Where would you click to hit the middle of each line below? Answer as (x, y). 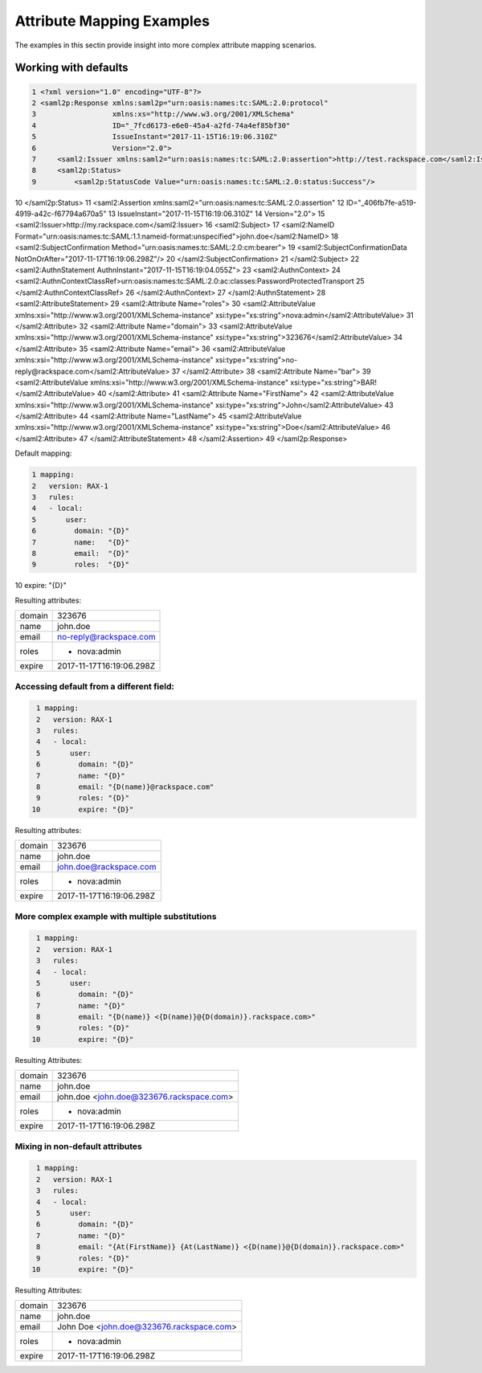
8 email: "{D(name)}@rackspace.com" (125, 787)
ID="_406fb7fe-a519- (381, 202)
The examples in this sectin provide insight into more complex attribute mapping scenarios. (166, 45)
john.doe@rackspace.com (106, 867)
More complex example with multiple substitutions (116, 916)
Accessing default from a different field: (95, 686)
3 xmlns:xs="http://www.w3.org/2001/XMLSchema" (163, 114)
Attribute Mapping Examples (112, 21)
